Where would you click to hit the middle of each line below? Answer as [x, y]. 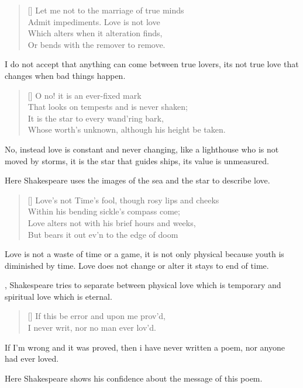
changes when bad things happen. [65, 75]
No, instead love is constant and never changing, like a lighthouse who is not [142, 149]
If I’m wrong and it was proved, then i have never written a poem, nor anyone [145, 347]
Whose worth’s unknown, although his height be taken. [127, 129]
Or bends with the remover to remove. [97, 44]
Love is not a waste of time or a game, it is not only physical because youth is [144, 254]
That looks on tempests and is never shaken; [108, 107]
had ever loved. [32, 358]
